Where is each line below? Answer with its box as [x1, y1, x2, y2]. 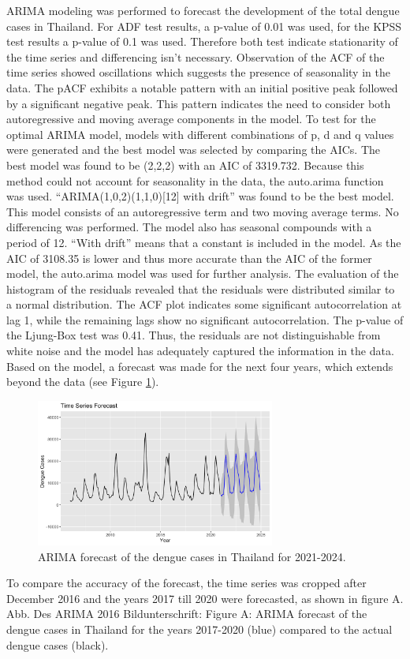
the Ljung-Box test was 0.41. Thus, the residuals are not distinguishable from [6, 327, 381, 343]
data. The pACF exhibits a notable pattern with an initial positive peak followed [6, 79, 398, 95]
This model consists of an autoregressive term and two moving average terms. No [6, 203, 399, 219]
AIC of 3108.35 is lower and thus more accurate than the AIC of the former [6, 249, 372, 266]
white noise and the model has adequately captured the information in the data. [6, 343, 394, 359]
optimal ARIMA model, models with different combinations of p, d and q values [6, 125, 394, 142]
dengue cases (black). [6, 636, 109, 653]
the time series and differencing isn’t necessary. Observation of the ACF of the [6, 48, 385, 65]
